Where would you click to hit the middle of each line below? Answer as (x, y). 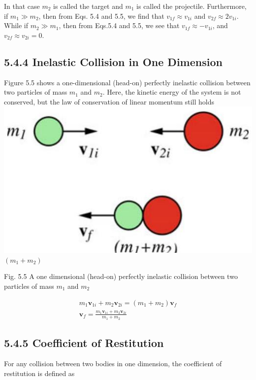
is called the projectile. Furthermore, (192, 6)
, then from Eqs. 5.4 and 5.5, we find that (101, 16)
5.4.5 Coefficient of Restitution (84, 343)
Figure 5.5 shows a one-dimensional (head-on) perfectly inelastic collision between (127, 82)
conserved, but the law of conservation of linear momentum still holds (109, 101)
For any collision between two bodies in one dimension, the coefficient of (113, 363)
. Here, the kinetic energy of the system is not (172, 92)
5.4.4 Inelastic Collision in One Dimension (113, 61)
